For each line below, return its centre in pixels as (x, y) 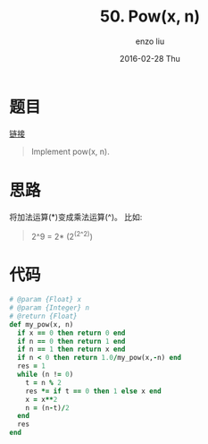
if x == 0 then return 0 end (71, 333)
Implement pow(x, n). (70, 151)
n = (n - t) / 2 (47, 408)
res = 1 (32, 366)
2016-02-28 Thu (150, 58)
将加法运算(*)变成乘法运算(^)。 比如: (76, 217)
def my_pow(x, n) (42, 324)
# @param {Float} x (46, 300)
